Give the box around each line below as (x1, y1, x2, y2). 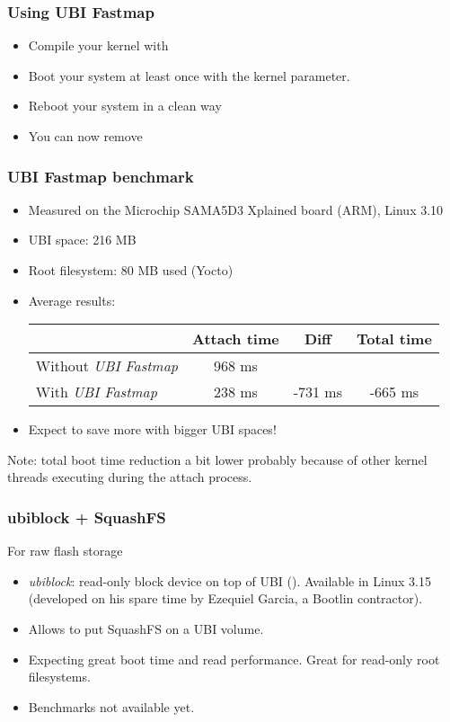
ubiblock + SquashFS (7, 505, 166, 528)
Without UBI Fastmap (35, 355, 179, 377)
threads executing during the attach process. (7, 468, 252, 486)
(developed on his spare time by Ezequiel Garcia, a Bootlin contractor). (28, 589, 423, 608)
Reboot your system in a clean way (28, 96, 222, 115)
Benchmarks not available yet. (28, 697, 195, 716)
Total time (357, 328, 432, 350)
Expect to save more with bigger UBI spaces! (28, 420, 277, 439)
